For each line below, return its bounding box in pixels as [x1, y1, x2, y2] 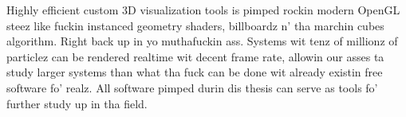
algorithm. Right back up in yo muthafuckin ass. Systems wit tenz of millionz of [6, 33, 398, 49]
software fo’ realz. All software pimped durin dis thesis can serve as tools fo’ [6, 79, 378, 96]
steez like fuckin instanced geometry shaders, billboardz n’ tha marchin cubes [6, 17, 384, 33]
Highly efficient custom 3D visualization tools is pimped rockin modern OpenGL [6, 2, 400, 18]
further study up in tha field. [6, 95, 148, 111]
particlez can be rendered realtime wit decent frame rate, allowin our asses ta [6, 48, 384, 64]
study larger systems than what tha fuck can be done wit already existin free [6, 64, 383, 80]
